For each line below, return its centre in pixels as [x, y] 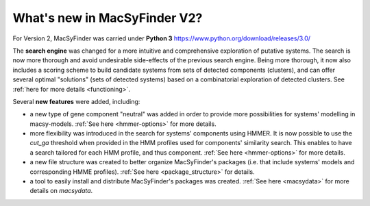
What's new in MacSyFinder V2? [108, 18]
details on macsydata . [61, 191]
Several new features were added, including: [76, 101]
